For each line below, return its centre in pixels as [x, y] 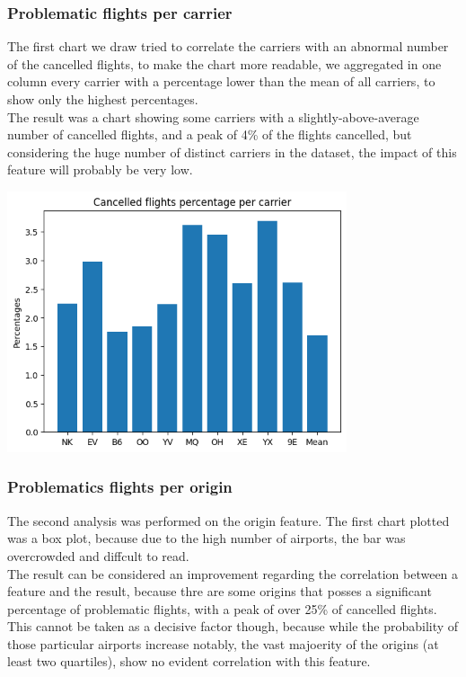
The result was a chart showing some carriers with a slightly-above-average [213, 116]
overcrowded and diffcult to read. [98, 555]
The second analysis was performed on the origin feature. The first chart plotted [229, 520]
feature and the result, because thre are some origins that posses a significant [220, 591]
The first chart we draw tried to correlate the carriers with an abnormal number [228, 46]
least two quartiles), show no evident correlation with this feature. [189, 661]
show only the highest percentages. [103, 99]
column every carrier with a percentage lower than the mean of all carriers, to [221, 81]
